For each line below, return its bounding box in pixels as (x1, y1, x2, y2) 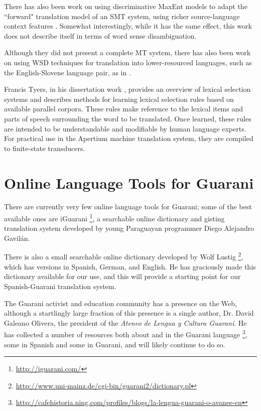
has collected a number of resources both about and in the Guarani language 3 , (4, 328, 247, 339)
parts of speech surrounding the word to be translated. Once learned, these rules (4, 113, 251, 123)
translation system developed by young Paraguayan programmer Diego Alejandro (4, 223, 254, 233)
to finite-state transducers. (4, 143, 85, 153)
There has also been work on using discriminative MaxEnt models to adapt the (4, 1, 247, 11)
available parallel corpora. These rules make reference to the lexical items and (4, 103, 243, 114)
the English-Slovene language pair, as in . (4, 67, 131, 77)
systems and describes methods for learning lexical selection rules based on (4, 93, 234, 104)
